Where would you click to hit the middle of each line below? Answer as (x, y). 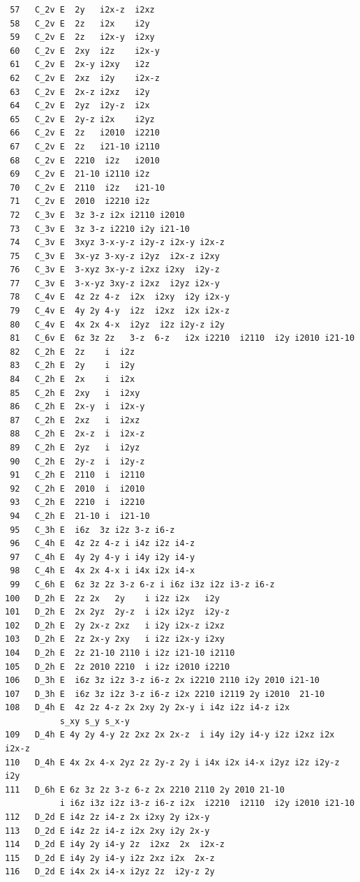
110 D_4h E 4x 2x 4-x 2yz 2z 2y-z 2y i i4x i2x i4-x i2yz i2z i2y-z (172, 762)
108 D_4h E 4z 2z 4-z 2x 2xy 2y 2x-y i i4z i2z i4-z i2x (148, 708)
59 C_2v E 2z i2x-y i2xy (82, 37)
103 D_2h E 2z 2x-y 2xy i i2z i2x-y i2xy (115, 639)
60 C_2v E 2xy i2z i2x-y (85, 51)
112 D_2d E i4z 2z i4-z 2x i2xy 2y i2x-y (107, 817)
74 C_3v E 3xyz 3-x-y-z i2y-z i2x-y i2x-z (117, 243)
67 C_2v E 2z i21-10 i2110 (85, 146)
